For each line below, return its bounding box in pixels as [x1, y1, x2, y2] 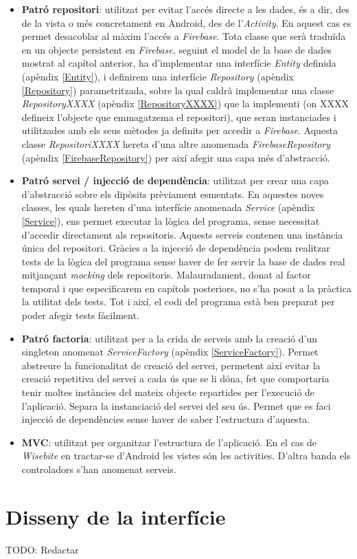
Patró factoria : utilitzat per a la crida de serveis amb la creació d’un [21, 331, 318, 345]
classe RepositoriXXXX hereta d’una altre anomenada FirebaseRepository [21, 136, 331, 151]
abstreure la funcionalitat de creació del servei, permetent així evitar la [21, 358, 321, 372]
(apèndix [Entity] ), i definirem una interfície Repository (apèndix [21, 69, 294, 83]
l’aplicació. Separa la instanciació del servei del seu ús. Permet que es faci [21, 398, 331, 413]
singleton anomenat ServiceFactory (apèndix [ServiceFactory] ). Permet [21, 344, 319, 359]
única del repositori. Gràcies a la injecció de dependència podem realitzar [21, 241, 330, 255]
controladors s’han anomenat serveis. [21, 462, 176, 476]
